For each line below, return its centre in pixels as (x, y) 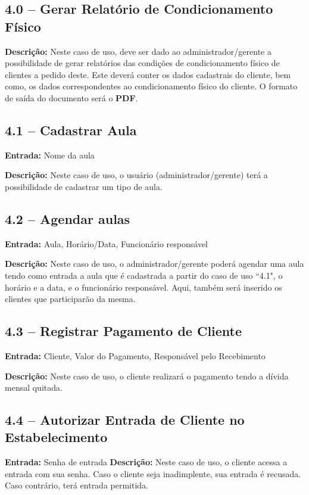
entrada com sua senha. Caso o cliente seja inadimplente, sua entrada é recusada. (153, 473)
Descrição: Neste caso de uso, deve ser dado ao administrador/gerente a (138, 51)
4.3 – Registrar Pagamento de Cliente (124, 331)
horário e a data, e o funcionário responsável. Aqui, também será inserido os (143, 287)
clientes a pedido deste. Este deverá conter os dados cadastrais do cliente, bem (148, 74)
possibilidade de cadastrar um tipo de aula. (84, 186)
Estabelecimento (56, 437)
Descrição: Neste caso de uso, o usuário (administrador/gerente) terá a (136, 175)
